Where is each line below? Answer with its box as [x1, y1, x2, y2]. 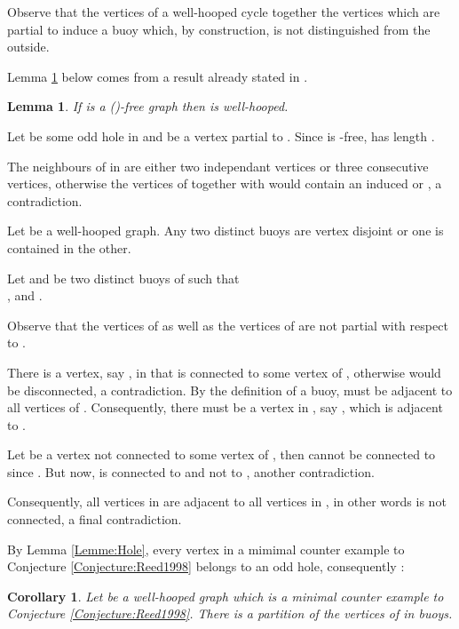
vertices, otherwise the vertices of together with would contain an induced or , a [7, 174, 442, 193]
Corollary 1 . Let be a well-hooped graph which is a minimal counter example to [7, 586, 444, 605]
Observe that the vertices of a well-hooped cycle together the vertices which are [7, 3, 440, 20]
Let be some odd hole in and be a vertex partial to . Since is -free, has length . [7, 126, 435, 145]
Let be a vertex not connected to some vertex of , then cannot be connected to [7, 445, 436, 464]
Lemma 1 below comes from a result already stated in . [7, 67, 308, 85]
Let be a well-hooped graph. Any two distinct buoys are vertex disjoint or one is [7, 221, 444, 240]
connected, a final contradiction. [7, 510, 182, 529]
